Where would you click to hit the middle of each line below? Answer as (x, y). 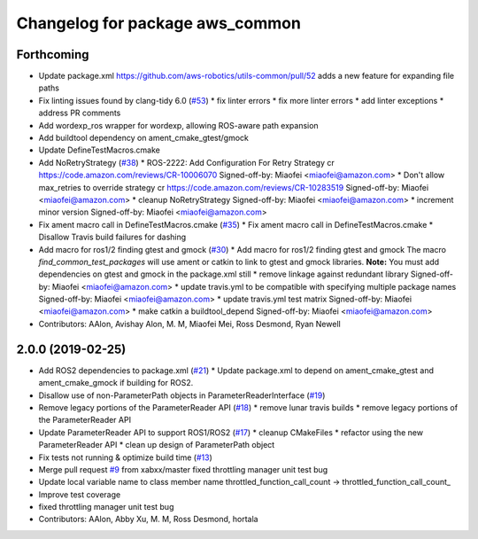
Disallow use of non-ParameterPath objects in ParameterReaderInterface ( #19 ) (182, 395)
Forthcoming (53, 55)
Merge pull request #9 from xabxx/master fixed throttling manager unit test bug (183, 469)
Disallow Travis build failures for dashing (112, 237)
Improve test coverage (80, 494)
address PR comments (80, 113)
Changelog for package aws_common (158, 23)
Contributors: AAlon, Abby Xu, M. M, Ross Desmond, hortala (148, 519)
